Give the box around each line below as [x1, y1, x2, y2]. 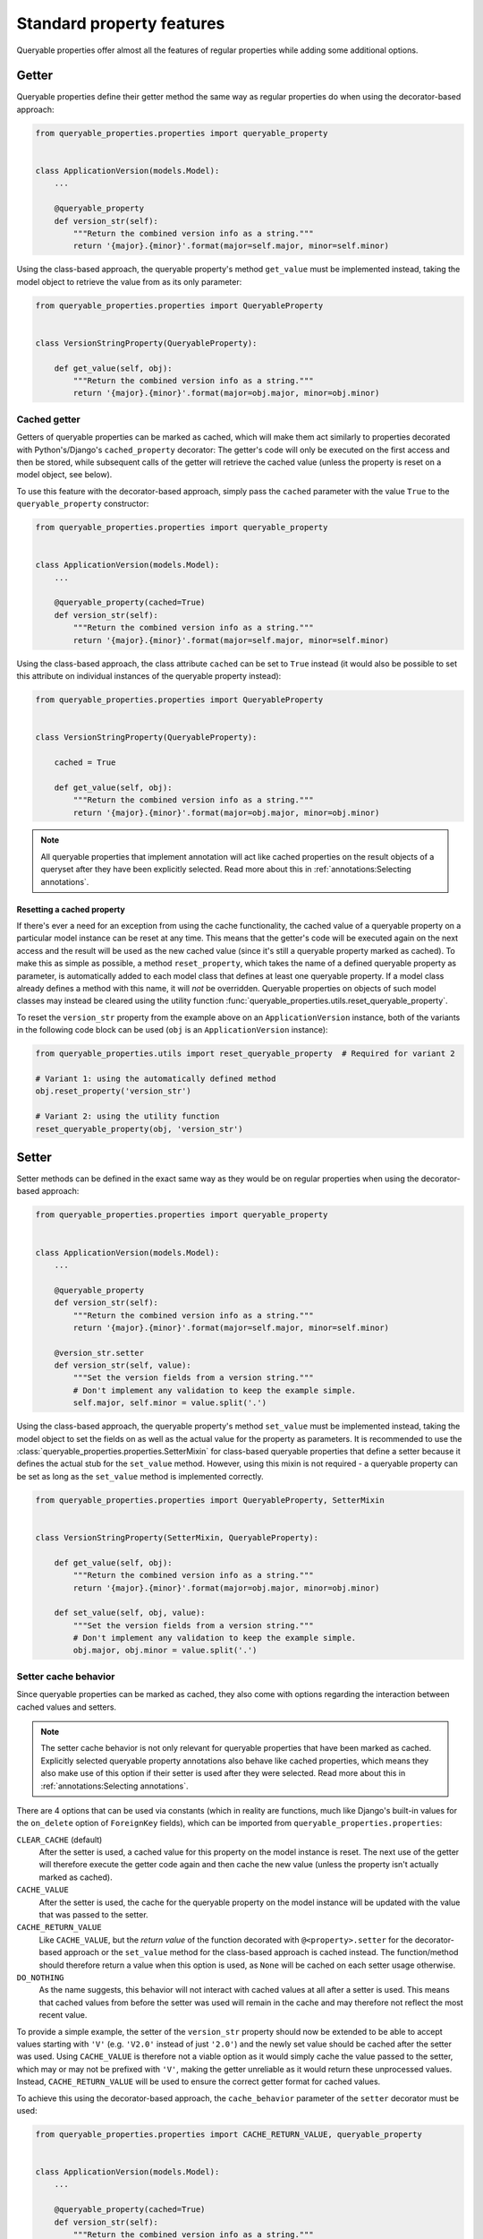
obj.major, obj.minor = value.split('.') [72, 1645, 258, 1656]
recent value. [38, 2010, 88, 2020]
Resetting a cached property [16, 904, 125, 914]
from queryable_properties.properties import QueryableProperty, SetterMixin [35, 1495, 385, 1505]
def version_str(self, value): [54, 1360, 191, 1370]
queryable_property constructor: [16, 498, 149, 510]
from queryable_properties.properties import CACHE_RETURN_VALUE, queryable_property [35, 2129, 422, 2140]
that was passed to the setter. [38, 1909, 148, 1920]
